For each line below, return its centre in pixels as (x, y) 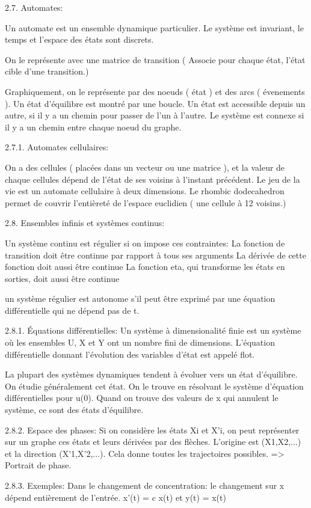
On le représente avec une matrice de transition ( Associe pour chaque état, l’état (155, 59)
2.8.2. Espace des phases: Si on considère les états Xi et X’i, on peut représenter (152, 430)
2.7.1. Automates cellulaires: (57, 147)
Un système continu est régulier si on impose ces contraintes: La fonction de (145, 243)
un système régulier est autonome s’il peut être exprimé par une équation (140, 298)
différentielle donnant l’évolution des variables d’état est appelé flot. (130, 354)
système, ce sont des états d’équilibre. (74, 410)
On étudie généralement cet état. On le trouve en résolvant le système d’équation (154, 386)
